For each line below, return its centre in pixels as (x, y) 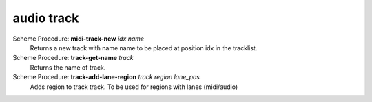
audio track (46, 18)
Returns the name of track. (68, 67)
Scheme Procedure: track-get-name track (73, 58)
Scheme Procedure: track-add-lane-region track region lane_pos (106, 77)
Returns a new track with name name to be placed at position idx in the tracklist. (144, 48)
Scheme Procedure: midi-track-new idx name (79, 39)
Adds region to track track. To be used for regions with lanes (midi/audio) (134, 87)
